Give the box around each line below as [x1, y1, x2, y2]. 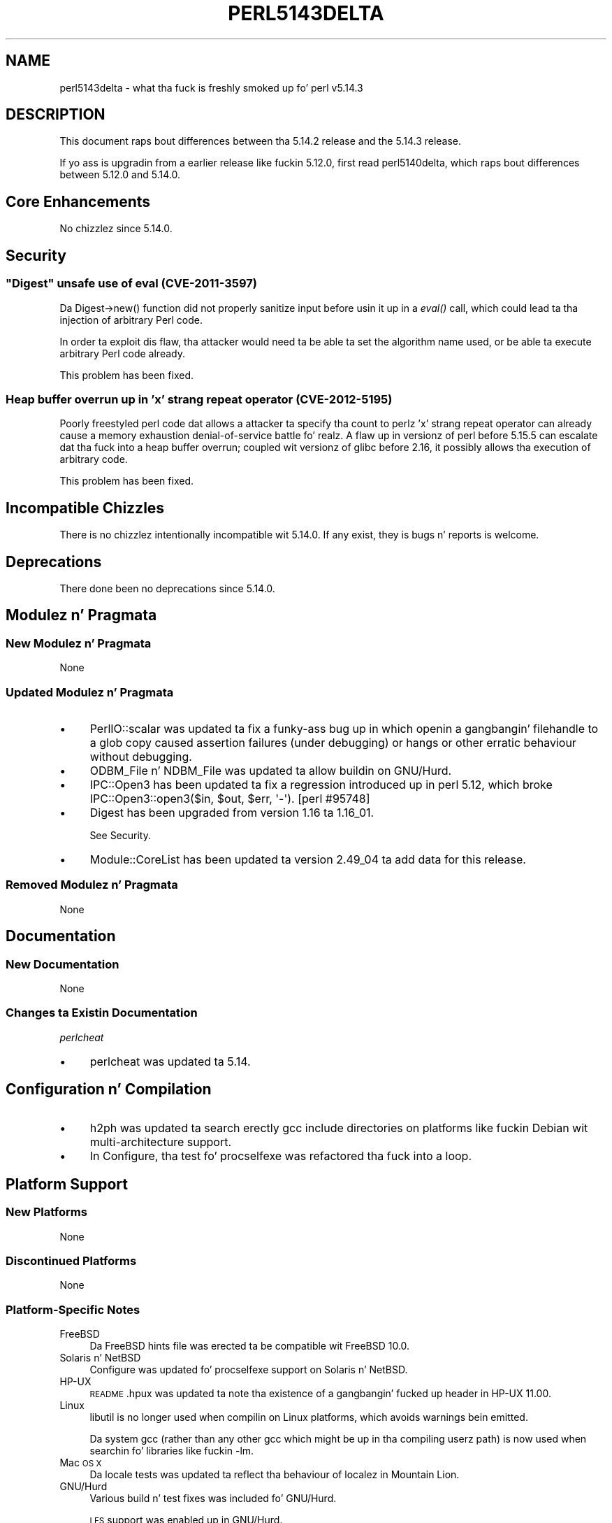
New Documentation [6, 957, 119, 971]
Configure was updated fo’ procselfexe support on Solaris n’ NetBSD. [89, 1364, 408, 1376]
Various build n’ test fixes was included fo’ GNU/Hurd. [89, 1492, 337, 1505]
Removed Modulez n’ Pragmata [6, 878, 178, 892]
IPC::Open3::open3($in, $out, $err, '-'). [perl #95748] [89, 791, 370, 806]
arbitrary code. [59, 453, 128, 466]
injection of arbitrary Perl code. [59, 313, 203, 326]
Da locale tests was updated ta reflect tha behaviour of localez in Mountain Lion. [89, 1468, 460, 1481]
